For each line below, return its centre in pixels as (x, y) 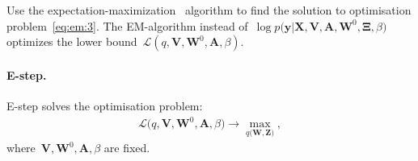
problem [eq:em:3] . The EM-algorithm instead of (127, 25)
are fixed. (127, 148)
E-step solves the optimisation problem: (105, 105)
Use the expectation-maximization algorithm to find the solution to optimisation (209, 10)
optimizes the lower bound (72, 41)
